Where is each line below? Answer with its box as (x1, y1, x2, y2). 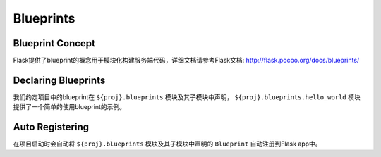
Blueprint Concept (13, 37, 95, 49)
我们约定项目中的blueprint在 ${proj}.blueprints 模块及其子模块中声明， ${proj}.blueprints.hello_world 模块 (13, 92, 361, 101)
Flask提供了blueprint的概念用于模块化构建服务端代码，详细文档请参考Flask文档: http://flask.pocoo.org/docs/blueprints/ (13, 56, 360, 65)
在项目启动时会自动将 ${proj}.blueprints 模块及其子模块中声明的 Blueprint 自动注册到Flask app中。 (13, 139, 322, 148)
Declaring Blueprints (13, 74, 106, 86)
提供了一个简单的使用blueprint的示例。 (13, 103, 126, 111)
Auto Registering (13, 121, 90, 133)
